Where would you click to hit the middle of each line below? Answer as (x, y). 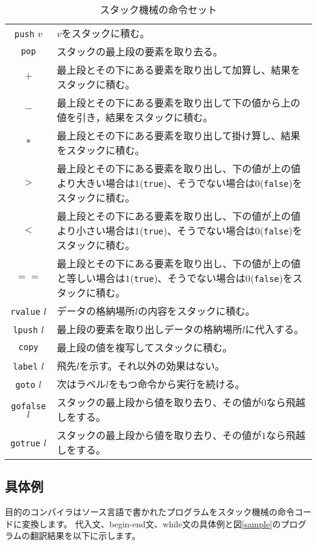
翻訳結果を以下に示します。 (85, 536)
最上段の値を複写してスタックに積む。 (144, 347)
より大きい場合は (96, 183)
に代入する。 (275, 329)
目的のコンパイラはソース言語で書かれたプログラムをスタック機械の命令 (150, 512)
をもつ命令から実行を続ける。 (177, 384)
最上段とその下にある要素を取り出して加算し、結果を (179, 70)
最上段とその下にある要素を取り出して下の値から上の (179, 103)
